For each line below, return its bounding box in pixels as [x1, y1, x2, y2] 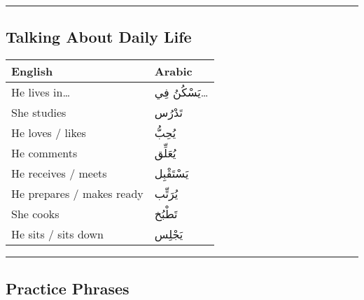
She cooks [11, 206, 59, 222]
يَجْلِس [154, 226, 183, 243]
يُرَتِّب [154, 185, 178, 202]
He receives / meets [11, 165, 107, 182]
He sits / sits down [11, 226, 104, 243]
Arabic [154, 63, 192, 80]
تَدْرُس [154, 104, 183, 121]
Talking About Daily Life [6, 26, 192, 48]
